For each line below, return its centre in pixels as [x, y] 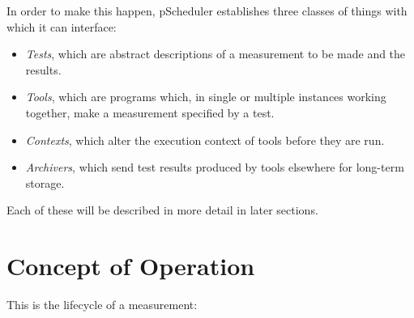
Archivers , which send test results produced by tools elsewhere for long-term [215, 167]
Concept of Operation [131, 266]
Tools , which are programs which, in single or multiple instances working [206, 97]
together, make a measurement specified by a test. [150, 112]
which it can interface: [62, 26]
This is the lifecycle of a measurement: [102, 305]
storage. [45, 182]
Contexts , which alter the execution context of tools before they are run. [205, 140]
